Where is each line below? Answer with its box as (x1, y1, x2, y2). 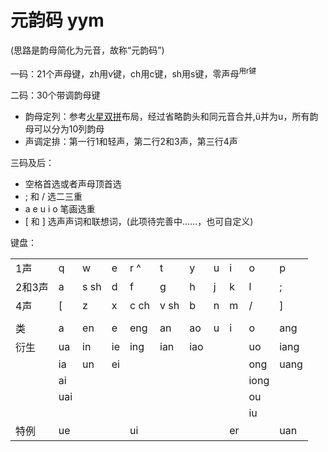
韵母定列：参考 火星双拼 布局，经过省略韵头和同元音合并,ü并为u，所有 (24, 110, 310, 122)
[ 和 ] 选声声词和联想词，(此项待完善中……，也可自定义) (24, 215, 254, 227)
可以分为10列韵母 (33, 122, 105, 135)
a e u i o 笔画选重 (24, 202, 96, 215)
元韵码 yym (10, 9, 105, 32)
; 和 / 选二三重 (24, 190, 83, 202)
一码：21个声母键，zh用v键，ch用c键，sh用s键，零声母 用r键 (10, 66, 257, 80)
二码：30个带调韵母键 (10, 89, 101, 101)
